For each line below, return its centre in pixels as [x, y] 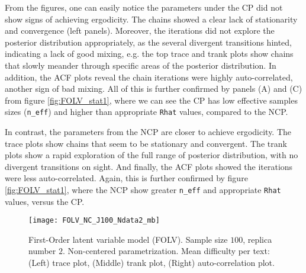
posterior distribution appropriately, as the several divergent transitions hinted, [149, 42]
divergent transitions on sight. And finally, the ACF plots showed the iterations [149, 166]
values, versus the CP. [45, 201]
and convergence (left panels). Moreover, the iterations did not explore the [140, 30]
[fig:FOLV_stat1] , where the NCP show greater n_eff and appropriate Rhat [143, 189]
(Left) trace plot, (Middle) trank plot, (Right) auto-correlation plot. [152, 263]
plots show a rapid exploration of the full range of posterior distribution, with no [152, 155]
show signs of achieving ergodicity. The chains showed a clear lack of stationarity [151, 19]
